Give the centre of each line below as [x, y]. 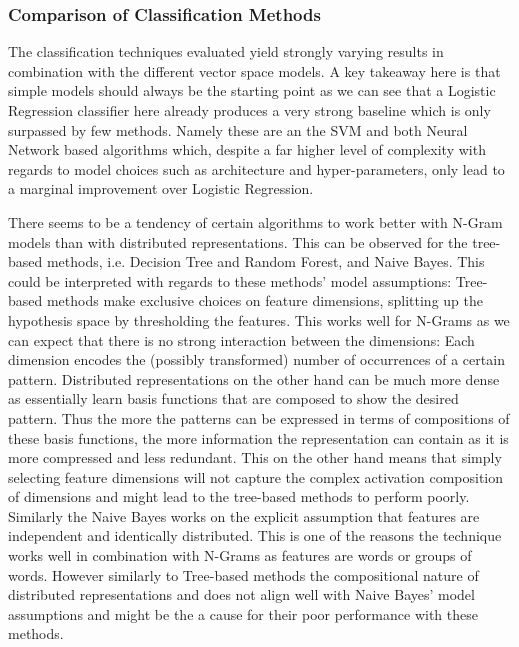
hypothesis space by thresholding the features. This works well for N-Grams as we [259, 319]
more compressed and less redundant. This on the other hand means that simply [255, 457]
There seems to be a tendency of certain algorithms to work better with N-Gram [255, 221]
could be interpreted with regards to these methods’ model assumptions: [230, 280]
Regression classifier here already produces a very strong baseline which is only [249, 110]
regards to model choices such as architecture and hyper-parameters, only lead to [256, 168]
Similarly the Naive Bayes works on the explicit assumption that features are [244, 515]
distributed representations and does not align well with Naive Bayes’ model [241, 594]
